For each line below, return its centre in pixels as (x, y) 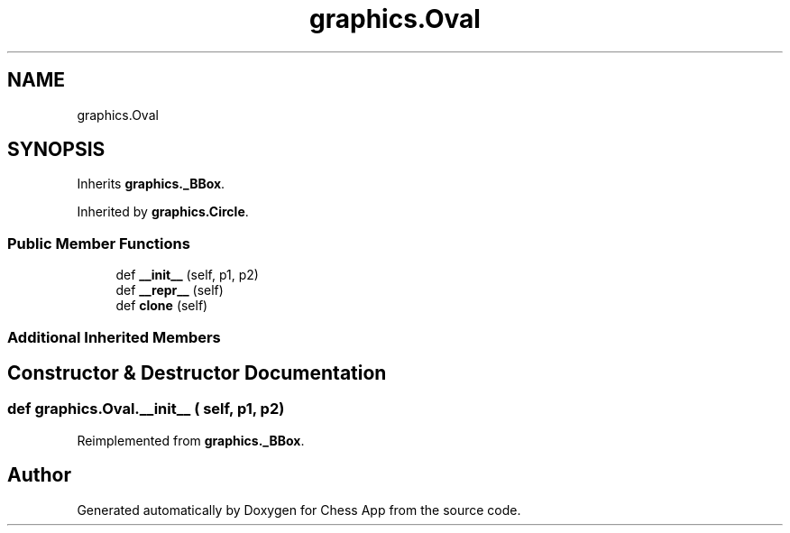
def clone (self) (162, 306)
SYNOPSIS (56, 150)
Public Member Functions (99, 243)
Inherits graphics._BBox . (151, 184)
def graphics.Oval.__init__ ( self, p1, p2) (146, 409)
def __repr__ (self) (170, 290)
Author (39, 475)
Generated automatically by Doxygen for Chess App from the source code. (299, 510)
